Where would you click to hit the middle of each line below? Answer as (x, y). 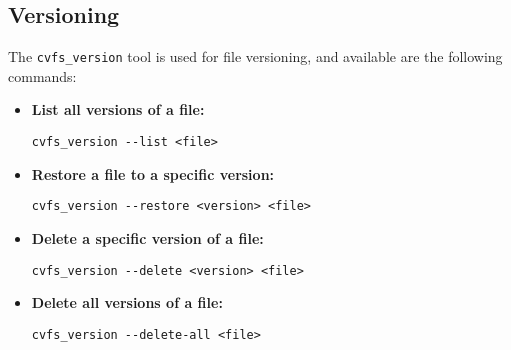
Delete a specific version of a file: (147, 237)
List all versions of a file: (118, 109)
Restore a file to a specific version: (153, 173)
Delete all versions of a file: (127, 302)
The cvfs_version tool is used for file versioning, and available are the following (255, 56)
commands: (42, 75)
